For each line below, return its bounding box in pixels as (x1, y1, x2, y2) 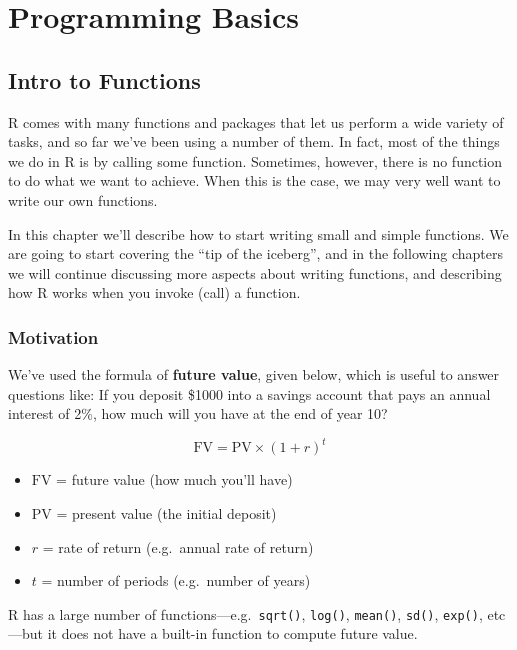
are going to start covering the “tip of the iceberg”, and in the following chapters (8, 243, 504, 264)
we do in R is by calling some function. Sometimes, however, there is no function (8, 150, 503, 171)
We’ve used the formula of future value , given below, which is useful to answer (8, 364, 500, 385)
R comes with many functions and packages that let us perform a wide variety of (8, 111, 504, 132)
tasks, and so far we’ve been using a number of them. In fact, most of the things (8, 131, 500, 152)
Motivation (8, 324, 99, 349)
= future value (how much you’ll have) (56, 469, 293, 490)
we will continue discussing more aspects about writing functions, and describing (8, 262, 502, 283)
